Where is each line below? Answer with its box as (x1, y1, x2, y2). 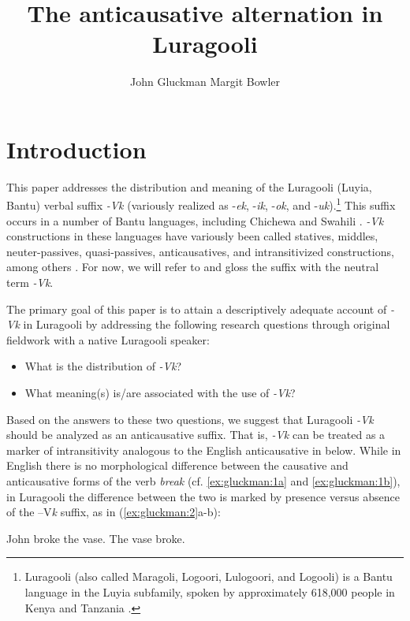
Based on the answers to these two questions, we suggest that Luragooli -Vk (6, 411, 374, 427)
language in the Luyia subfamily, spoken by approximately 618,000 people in (24, 583, 395, 600)
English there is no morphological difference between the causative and (6, 457, 348, 474)
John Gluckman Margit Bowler (130, 73, 280, 90)
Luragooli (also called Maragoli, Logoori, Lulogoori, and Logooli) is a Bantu (24, 568, 393, 585)
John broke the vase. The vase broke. (6, 530, 185, 546)
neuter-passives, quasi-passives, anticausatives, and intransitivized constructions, (6, 243, 394, 259)
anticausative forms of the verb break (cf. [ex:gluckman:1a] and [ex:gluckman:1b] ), (6, 473, 401, 489)
